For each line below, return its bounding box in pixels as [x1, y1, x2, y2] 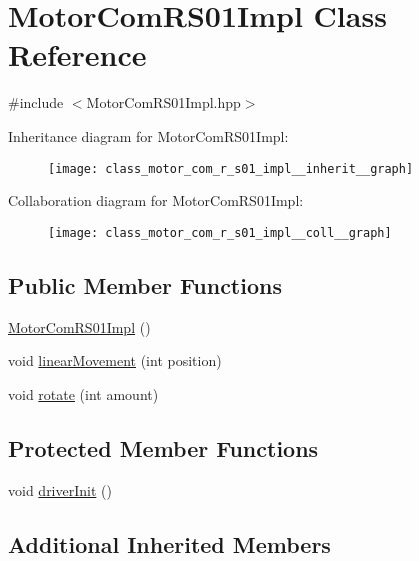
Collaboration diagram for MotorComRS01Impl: [8, 190, 304, 211]
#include [8, 92, 64, 113]
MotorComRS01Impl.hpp [86, 92, 241, 113]
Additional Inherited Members [8, 528, 331, 559]
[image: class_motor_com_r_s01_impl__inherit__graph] [48, 161, 414, 176]
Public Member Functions [8, 269, 282, 300]
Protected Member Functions [8, 432, 319, 463]
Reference [8, 34, 147, 75]
